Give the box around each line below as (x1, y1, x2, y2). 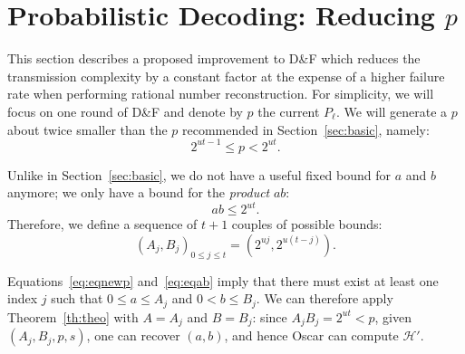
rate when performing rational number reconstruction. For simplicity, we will (7, 84, 434, 103)
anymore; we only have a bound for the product (7, 183, 270, 202)
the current (257, 101, 320, 120)
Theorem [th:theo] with (7, 307, 139, 326)
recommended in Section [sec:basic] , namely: (182, 120, 430, 139)
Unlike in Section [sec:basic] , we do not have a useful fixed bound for (7, 165, 392, 184)
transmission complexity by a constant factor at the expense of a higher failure (7, 66, 445, 85)
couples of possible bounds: (231, 215, 383, 234)
